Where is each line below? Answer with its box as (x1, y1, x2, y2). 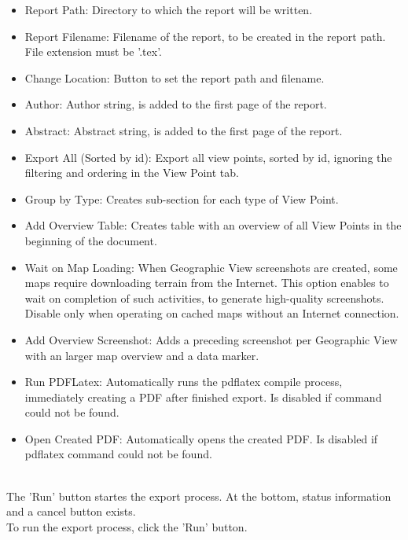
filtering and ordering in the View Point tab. (24, 164, 239, 181)
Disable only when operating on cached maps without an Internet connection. (24, 305, 399, 321)
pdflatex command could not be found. (24, 446, 212, 462)
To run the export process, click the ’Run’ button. (6, 518, 248, 534)
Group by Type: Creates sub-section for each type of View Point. (24, 190, 339, 207)
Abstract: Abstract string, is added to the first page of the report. (24, 122, 343, 138)
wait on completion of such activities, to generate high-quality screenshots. (24, 289, 384, 306)
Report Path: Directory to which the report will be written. (24, 2, 313, 17)
